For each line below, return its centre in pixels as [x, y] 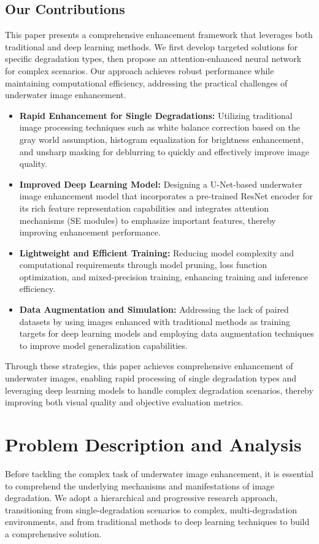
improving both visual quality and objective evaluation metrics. [124, 402]
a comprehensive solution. [53, 533]
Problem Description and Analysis [153, 444]
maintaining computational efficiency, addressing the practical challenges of [146, 82]
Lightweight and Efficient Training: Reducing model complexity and [157, 252]
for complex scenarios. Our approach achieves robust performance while [140, 70]
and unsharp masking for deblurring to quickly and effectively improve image [164, 151]
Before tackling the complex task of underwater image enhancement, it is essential [159, 473]
